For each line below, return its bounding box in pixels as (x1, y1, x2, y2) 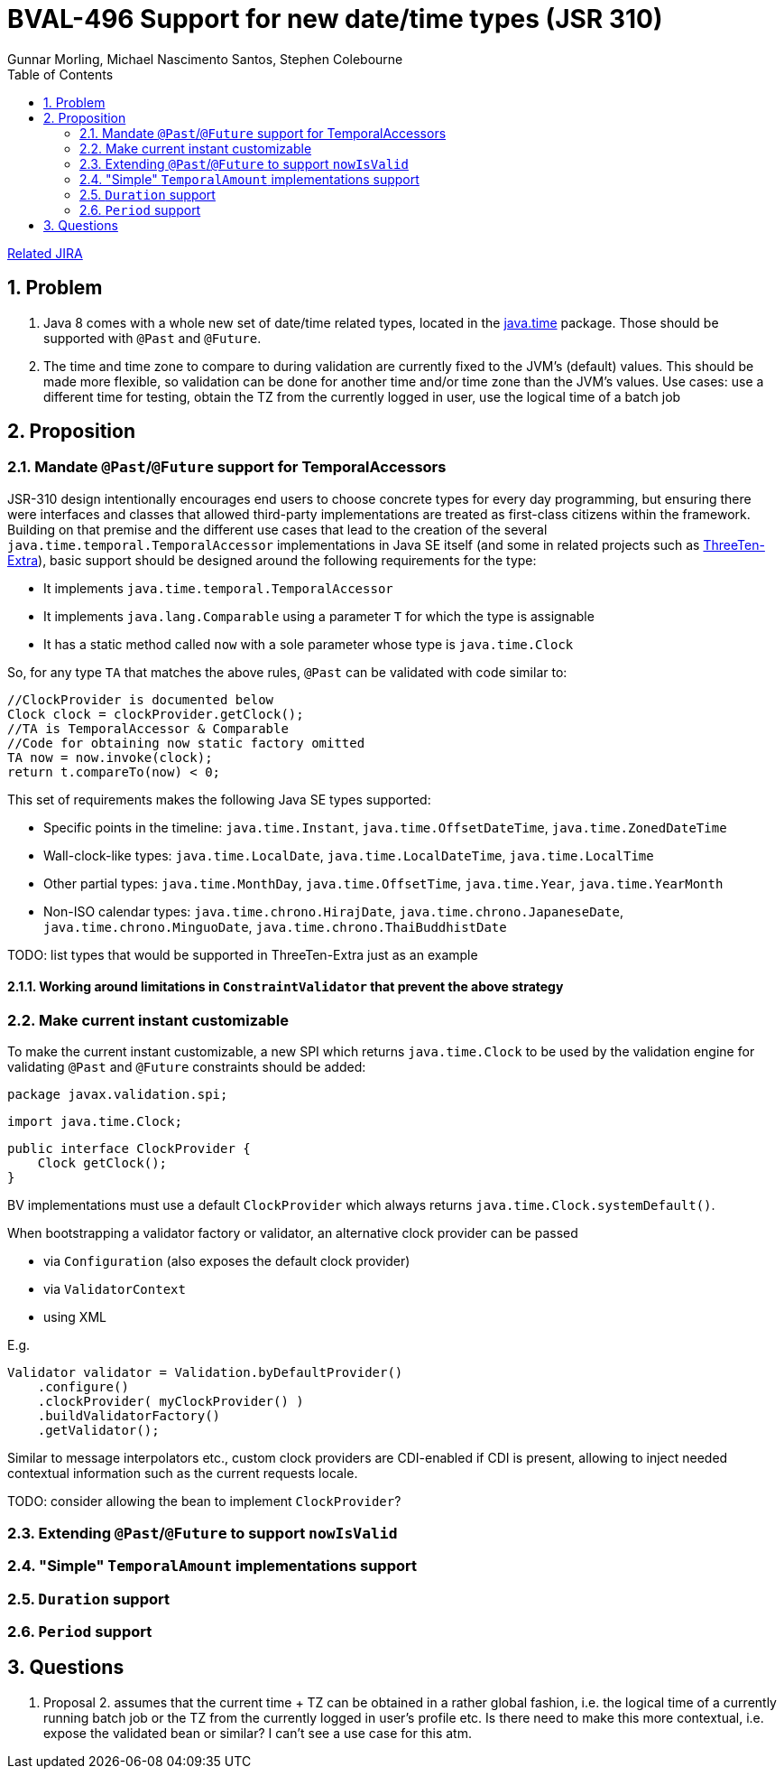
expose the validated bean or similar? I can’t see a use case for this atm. (43, 1725, 472, 1741)
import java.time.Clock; (7, 1114, 182, 1130)
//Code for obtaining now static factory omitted (7, 735, 365, 750)
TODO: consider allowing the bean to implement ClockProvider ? (7, 1493, 401, 1510)
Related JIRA (7, 245, 83, 261)
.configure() (37, 1380, 129, 1395)
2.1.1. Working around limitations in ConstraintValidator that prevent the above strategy (7, 979, 564, 995)
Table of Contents (7, 66, 114, 82)
